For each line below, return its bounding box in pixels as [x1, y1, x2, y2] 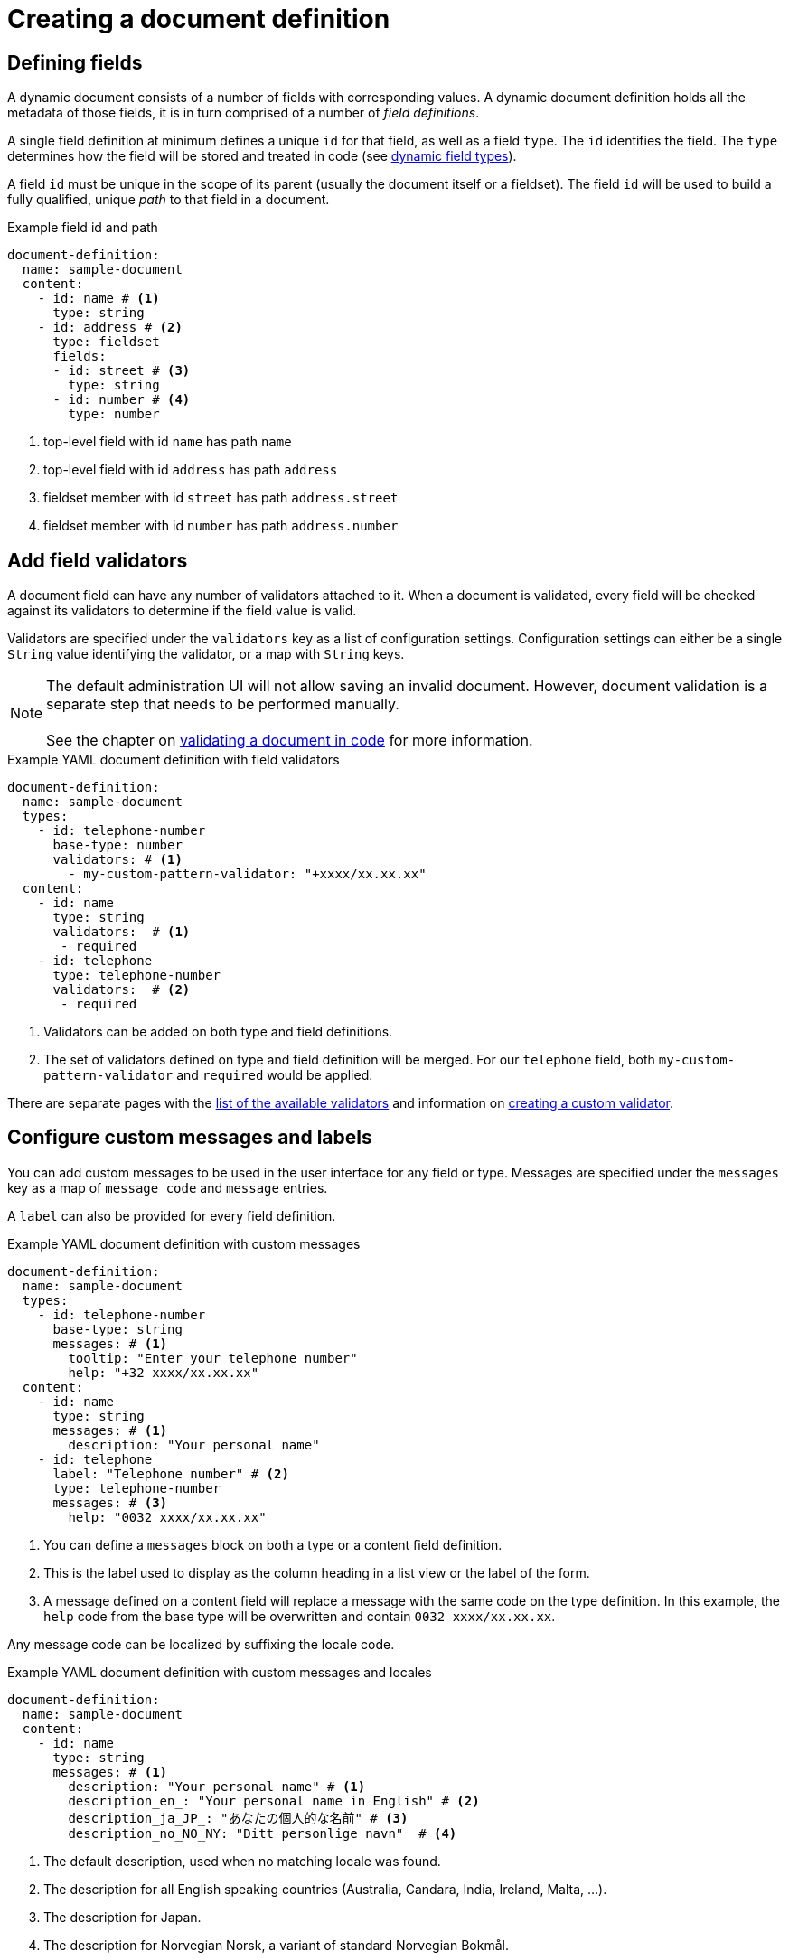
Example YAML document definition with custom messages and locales [7, 1664, 432, 1680]
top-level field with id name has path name [43, 434, 292, 450]
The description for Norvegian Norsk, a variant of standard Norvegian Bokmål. [43, 1937, 509, 1953]
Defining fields [7, 51, 143, 74]
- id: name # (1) [37, 291, 160, 306]
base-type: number [52, 838, 183, 853]
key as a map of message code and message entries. [7, 1179, 328, 1196]
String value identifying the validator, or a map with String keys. [7, 646, 405, 662]
